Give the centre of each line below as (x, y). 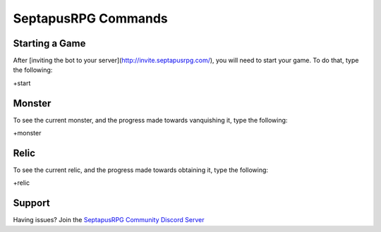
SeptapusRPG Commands (91, 18)
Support (31, 203)
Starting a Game (49, 43)
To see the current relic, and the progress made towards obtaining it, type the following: (140, 170)
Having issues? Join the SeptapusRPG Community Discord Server (109, 220)
